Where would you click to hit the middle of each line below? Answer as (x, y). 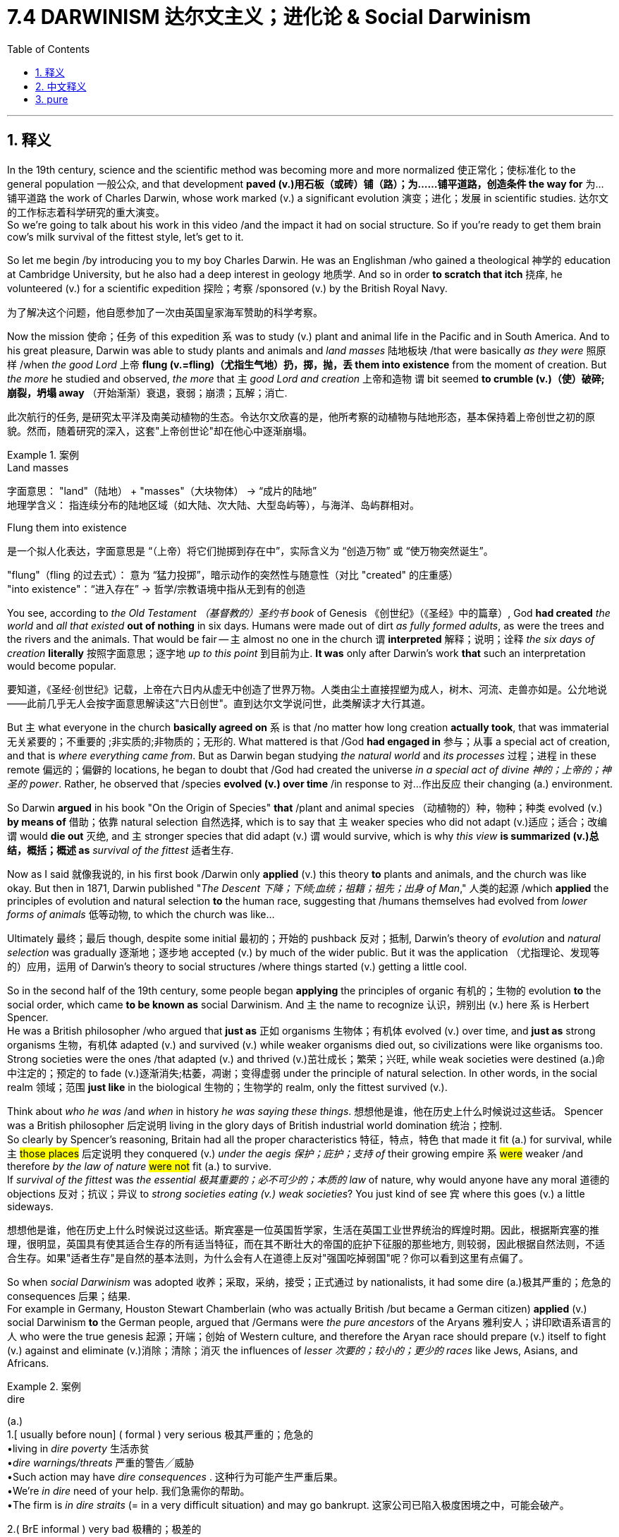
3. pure (52, 99)
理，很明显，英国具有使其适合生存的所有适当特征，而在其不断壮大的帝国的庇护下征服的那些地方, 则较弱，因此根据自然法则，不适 (306, 1243)
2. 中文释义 (61, 86)
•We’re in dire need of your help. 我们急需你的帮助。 (129, 1490)
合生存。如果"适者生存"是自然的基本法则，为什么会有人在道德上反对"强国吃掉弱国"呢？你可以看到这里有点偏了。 (268, 1258)
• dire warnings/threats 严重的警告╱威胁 (101, 1462)
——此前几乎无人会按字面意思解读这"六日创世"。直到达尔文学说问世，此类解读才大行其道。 (219, 703)
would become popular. (62, 665)
